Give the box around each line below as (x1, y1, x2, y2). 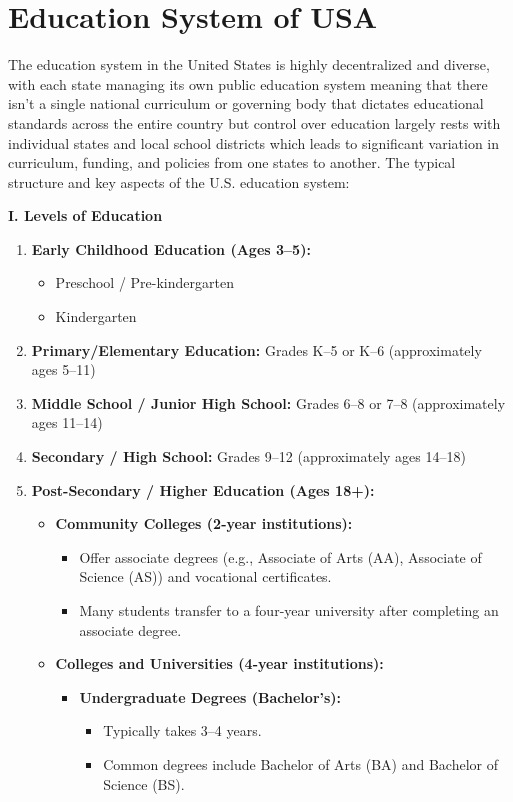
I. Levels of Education (8, 205, 163, 226)
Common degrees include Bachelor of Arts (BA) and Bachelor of (103, 753, 498, 774)
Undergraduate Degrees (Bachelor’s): (79, 686, 342, 707)
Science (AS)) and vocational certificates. (79, 566, 332, 587)
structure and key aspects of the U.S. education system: (8, 171, 350, 192)
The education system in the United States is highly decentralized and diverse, (8, 54, 490, 75)
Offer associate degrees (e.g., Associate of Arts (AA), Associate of (79, 546, 482, 567)
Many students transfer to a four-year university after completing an (79, 600, 499, 620)
